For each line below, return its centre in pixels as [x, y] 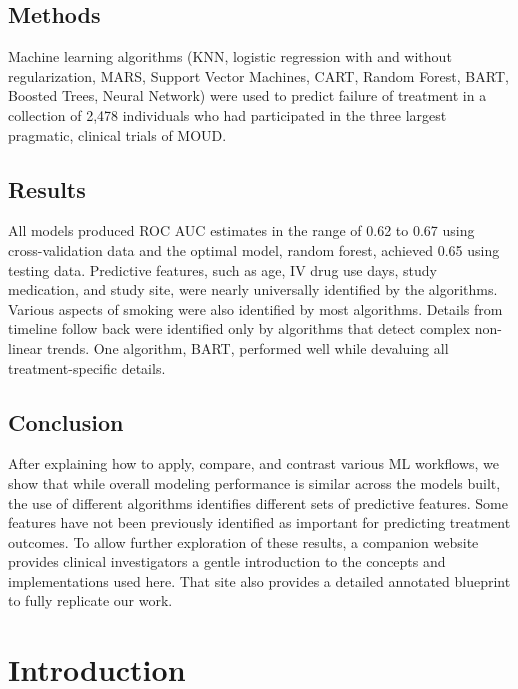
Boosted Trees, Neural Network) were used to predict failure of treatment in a [247, 95]
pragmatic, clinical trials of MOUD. [117, 134]
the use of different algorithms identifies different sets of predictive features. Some [258, 502]
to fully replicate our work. [90, 600]
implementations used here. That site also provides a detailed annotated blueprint [259, 580]
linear [25, 347]
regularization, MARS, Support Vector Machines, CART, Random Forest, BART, [258, 75]
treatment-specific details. [87, 367]
